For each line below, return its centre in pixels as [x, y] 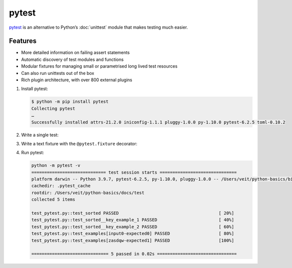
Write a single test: [40, 135]
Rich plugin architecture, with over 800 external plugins [77, 80]
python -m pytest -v [56, 166]
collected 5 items [53, 200]
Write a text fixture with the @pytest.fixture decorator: [79, 143]
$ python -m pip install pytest [70, 102]
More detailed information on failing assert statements [75, 53]
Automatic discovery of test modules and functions [73, 59]
